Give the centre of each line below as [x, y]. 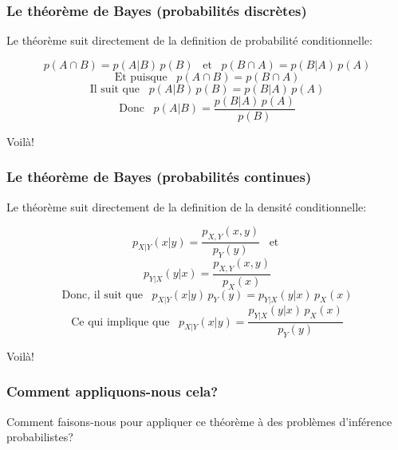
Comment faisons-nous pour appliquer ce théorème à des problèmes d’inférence [199, 421]
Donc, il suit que [102, 295]
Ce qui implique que [120, 322]
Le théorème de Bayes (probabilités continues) [159, 177]
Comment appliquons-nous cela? [112, 391]
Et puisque [141, 77]
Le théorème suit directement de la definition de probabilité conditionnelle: [189, 40]
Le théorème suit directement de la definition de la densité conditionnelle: [187, 206]
